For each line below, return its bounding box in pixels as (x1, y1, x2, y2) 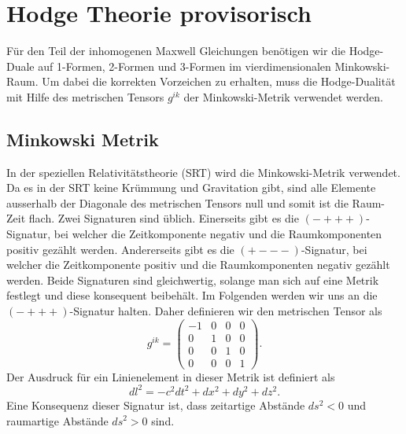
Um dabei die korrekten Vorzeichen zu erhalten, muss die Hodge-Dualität (42, 73, 396, 90)
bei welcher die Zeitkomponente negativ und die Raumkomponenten (54, 226, 382, 242)
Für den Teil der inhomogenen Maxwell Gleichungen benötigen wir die (6, 42, 346, 59)
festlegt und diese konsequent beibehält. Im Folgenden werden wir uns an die (6, 287, 378, 303)
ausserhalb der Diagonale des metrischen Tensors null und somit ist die (6, 194, 349, 211)
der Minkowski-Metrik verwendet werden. (183, 88, 383, 105)
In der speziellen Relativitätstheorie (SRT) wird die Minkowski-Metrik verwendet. (6, 164, 400, 180)
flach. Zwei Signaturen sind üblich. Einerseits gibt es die (28, 210, 299, 226)
